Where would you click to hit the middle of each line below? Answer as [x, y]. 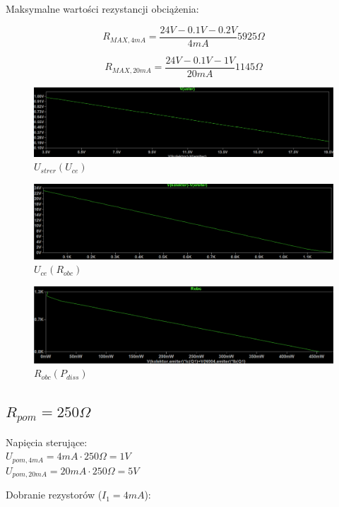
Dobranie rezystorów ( [54, 495]
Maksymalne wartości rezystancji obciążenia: [102, 8]
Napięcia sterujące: [47, 442]
